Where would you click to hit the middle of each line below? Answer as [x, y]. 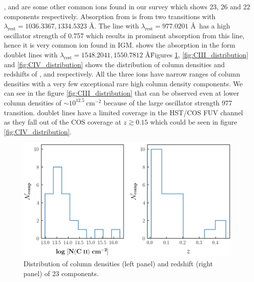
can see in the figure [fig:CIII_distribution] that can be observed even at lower [122, 93]
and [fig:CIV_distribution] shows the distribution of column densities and [115, 64]
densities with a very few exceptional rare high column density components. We [123, 83]
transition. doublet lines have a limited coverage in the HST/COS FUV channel [124, 112]
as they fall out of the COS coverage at [63, 122]
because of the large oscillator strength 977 [168, 102]
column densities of [33, 102]
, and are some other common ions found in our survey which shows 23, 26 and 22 [127, 6]
